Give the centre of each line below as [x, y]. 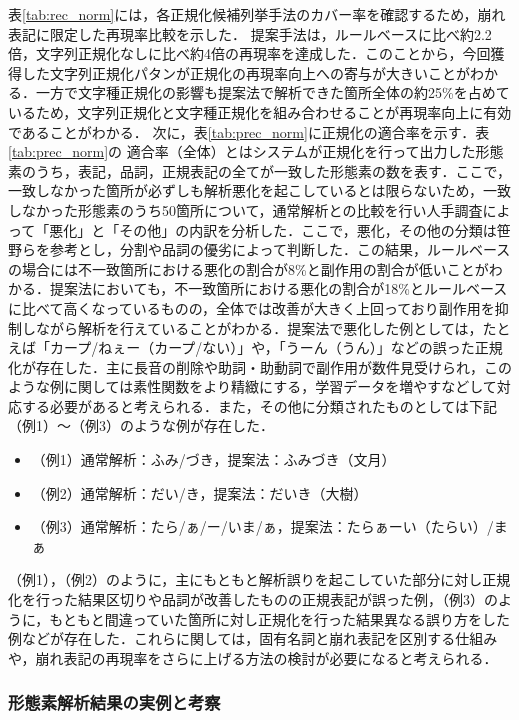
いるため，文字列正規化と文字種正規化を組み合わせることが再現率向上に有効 [260, 111]
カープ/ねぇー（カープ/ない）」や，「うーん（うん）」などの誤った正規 [276, 347]
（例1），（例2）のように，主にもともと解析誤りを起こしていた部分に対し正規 [259, 579]
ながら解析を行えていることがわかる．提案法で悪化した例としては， [259, 327]
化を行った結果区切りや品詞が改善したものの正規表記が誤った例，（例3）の [253, 599]
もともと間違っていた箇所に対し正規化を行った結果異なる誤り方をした [280, 618]
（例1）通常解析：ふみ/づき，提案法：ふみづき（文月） [213, 459]
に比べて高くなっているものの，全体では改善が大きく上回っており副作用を [251, 307]
